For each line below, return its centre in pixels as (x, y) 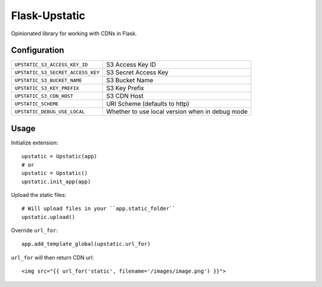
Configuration (38, 50)
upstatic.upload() (49, 217)
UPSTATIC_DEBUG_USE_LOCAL (50, 111)
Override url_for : (34, 230)
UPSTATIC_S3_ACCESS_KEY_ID (51, 65)
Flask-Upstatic (48, 16)
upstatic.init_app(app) (56, 181)
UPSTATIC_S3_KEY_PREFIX (47, 88)
